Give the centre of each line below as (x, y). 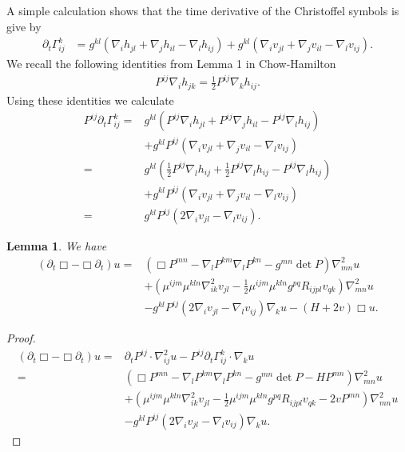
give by (24, 26)
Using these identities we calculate (90, 100)
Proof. (21, 338)
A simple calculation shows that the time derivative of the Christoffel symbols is (203, 10)
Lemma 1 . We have (57, 246)
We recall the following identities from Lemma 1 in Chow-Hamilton (171, 64)
